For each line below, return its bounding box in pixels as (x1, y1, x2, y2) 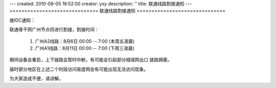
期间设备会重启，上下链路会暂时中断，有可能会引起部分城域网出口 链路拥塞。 (9, 56, 172, 63)
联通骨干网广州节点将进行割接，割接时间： (9, 26, 99, 33)
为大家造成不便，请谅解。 (9, 75, 63, 81)
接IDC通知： (9, 17, 36, 23)
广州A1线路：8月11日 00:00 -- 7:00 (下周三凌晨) (35, 45, 135, 51)
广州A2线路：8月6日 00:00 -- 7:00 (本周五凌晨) (35, 38, 135, 44)
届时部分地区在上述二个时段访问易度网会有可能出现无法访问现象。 (9, 66, 148, 72)
